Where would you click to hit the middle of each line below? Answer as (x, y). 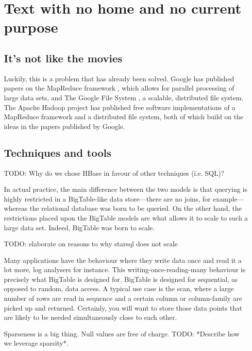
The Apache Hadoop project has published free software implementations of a (120, 107)
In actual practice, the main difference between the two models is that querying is (126, 189)
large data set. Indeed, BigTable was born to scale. (79, 227)
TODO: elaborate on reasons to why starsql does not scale (91, 244)
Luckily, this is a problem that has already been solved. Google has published (119, 78)
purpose (31, 27)
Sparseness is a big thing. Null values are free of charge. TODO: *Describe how (122, 333)
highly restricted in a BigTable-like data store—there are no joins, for (107, 198)
